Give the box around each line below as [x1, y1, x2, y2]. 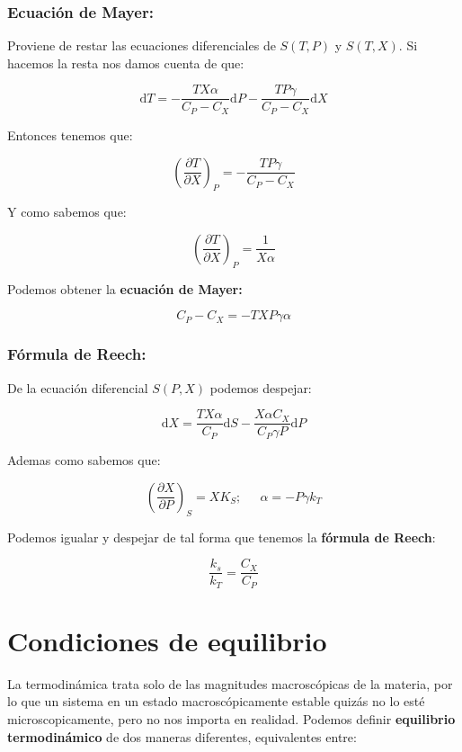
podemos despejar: [209, 378, 312, 397]
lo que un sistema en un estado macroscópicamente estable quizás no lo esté [7, 692, 425, 711]
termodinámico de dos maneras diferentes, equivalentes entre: [7, 727, 357, 746]
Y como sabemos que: [7, 202, 127, 221]
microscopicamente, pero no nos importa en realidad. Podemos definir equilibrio [7, 709, 456, 728]
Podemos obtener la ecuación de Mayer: [7, 279, 243, 298]
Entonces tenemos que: [7, 125, 133, 144]
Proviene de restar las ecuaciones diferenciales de [7, 36, 276, 55]
